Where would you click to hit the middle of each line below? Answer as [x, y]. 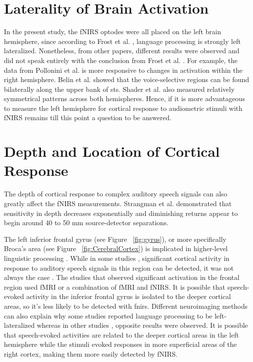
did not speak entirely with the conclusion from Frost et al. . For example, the [121, 60]
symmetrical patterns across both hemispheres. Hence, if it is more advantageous [125, 98]
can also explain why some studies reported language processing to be [108, 315]
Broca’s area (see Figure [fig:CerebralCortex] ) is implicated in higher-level [116, 248]
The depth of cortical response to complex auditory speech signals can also [116, 194]
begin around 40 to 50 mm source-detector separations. [86, 223]
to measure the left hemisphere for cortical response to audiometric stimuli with [123, 108]
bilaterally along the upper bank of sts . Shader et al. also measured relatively [119, 89]
